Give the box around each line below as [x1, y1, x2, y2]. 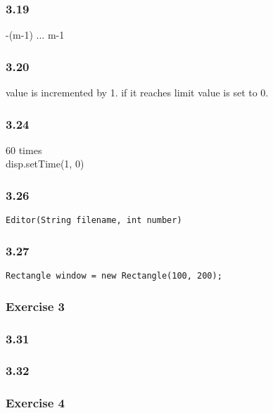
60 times [6, 142, 42, 157]
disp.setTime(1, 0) [6, 156, 84, 171]
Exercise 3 [6, 297, 65, 314]
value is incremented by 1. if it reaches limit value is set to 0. [6, 85, 269, 100]
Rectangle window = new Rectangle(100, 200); [6, 271, 222, 281]
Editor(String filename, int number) [6, 215, 182, 226]
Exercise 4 [6, 394, 65, 412]
